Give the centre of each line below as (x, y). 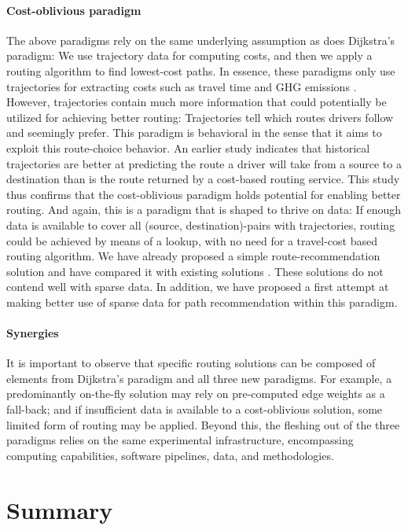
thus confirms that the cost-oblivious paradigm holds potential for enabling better (204, 194)
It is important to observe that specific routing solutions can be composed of (191, 363)
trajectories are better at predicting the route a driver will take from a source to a (204, 163)
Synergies (33, 333)
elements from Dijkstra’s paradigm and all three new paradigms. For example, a (199, 378)
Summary (60, 509)
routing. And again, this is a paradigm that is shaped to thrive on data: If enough (204, 210)
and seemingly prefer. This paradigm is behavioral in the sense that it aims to (194, 132)
